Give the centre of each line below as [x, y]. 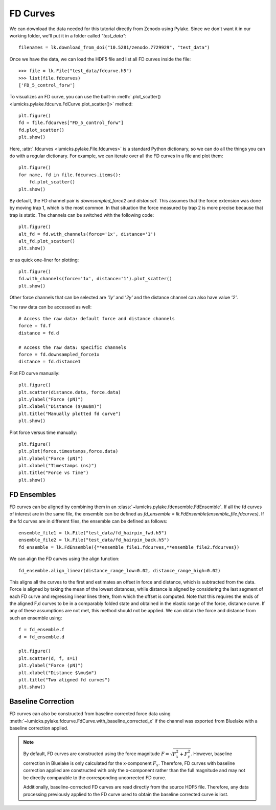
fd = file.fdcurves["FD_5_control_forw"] [71, 123]
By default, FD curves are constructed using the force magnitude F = [96, 754]
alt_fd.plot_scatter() [47, 241]
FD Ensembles [33, 494]
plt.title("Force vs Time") [54, 473]
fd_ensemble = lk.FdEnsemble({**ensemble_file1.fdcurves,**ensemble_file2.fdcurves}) [129, 547]
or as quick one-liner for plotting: [44, 260]
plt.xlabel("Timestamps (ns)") [58, 466]
